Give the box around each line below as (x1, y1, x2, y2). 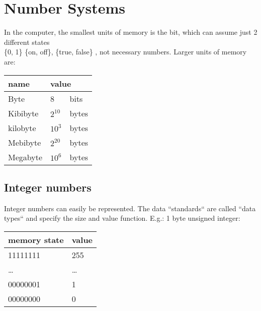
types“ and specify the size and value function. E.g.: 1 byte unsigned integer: (4, 213, 240, 223)
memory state (8, 233, 64, 245)
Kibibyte (8, 107, 39, 119)
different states (4, 36, 50, 47)
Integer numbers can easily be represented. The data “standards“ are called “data (4, 203, 256, 213)
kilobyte (8, 121, 36, 134)
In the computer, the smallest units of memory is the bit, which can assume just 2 (4, 27, 257, 37)
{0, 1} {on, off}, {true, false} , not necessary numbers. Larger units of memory (4, 46, 247, 57)
